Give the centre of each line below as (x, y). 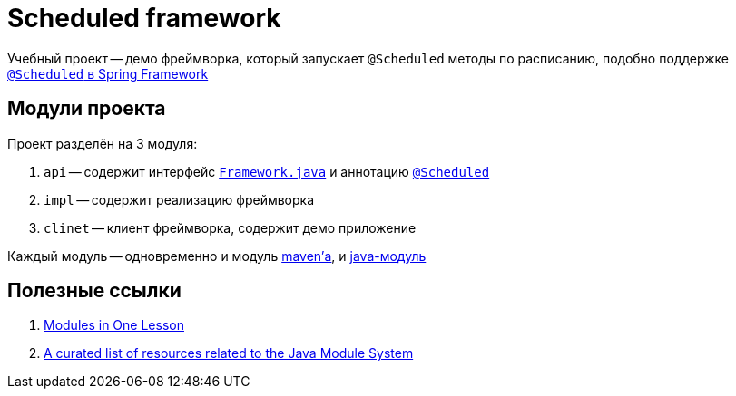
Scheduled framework (144, 18)
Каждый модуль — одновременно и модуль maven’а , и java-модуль (217, 256)
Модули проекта (87, 109)
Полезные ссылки (94, 291)
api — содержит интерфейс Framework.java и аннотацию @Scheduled (267, 171)
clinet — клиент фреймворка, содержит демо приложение (230, 227)
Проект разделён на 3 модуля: (103, 143)
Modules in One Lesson (114, 325)
